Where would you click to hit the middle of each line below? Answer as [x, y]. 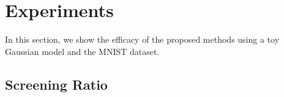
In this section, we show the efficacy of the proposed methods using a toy [142, 39]
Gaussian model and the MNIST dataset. [82, 51]
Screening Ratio [56, 84]
